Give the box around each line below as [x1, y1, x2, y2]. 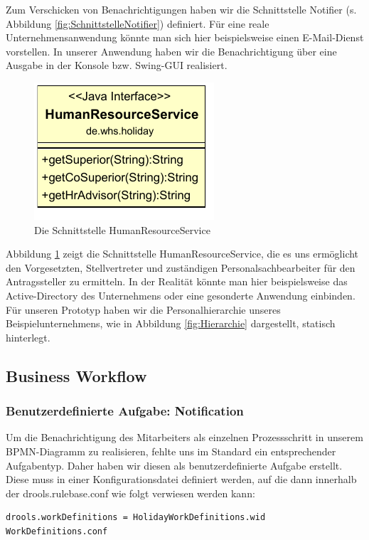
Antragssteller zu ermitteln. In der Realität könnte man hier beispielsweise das [6, 274, 348, 289]
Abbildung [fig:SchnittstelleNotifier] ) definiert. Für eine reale [6, 16, 269, 31]
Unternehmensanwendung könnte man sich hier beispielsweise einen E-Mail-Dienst [6, 30, 364, 45]
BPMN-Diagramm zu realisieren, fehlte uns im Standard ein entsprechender [6, 443, 336, 458]
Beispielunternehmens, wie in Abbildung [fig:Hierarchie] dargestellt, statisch [6, 316, 336, 331]
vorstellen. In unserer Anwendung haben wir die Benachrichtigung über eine [6, 43, 337, 58]
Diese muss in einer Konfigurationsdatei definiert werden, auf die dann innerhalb [6, 472, 357, 487]
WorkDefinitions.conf [6, 526, 108, 536]
